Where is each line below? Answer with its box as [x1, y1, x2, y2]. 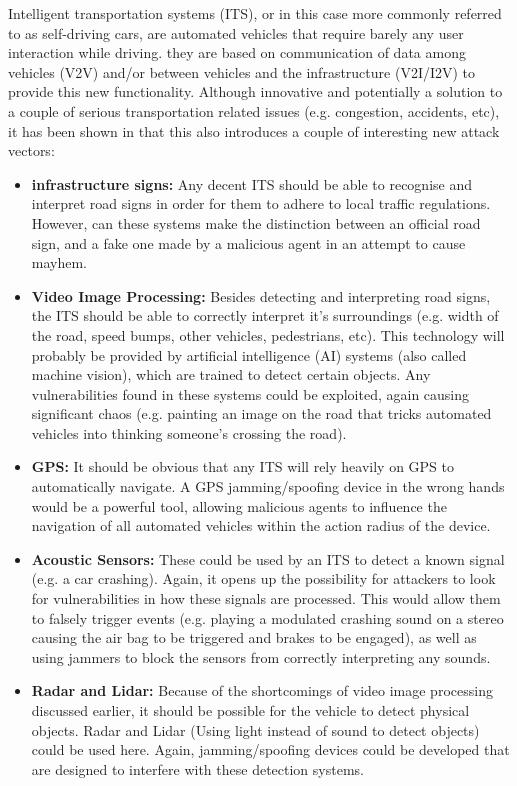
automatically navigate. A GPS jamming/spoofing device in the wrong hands [31, 476, 505, 497]
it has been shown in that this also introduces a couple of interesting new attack [8, 120, 500, 141]
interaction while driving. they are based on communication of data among [8, 42, 466, 63]
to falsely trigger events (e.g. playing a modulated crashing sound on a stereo [31, 607, 504, 628]
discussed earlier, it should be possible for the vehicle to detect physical [31, 700, 470, 720]
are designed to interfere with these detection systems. [31, 758, 364, 779]
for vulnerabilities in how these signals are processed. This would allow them [31, 588, 501, 609]
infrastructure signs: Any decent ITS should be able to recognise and [31, 173, 472, 194]
